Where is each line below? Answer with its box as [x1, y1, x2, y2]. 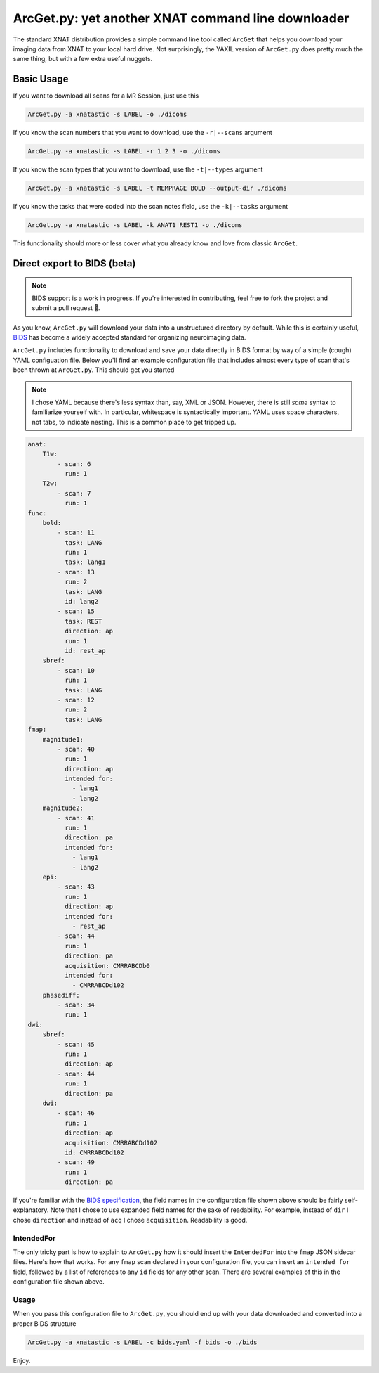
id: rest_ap [64, 647, 106, 655]
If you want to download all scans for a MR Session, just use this [13, 91, 199, 100]
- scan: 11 [57, 529, 95, 537]
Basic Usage [13, 73, 69, 85]
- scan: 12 [57, 696, 95, 704]
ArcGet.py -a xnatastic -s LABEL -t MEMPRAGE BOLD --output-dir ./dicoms [27, 184, 287, 193]
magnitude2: [42, 804, 84, 812]
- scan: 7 [57, 489, 91, 497]
